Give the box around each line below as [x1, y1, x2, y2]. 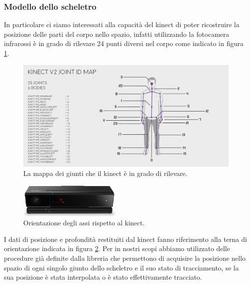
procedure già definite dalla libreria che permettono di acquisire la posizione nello [4, 253, 246, 263]
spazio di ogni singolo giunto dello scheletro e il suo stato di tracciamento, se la [4, 262, 239, 272]
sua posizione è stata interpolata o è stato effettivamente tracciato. [4, 272, 202, 282]
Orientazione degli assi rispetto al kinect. [23, 218, 145, 228]
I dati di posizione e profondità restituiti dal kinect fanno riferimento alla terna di [4, 234, 247, 244]
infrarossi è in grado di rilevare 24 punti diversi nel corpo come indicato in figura [4, 38, 244, 48]
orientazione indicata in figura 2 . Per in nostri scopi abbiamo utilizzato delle [4, 243, 230, 253]
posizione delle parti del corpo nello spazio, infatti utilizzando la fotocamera [4, 29, 230, 39]
